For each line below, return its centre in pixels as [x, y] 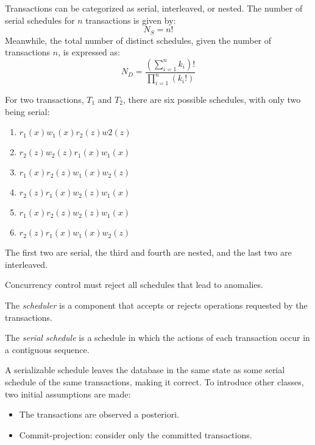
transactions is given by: [131, 20]
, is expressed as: [89, 52]
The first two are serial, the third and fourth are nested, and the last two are [148, 252]
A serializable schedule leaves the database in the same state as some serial [145, 370]
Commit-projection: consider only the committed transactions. [136, 434]
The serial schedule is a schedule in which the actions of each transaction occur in [157, 338]
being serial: [27, 111]
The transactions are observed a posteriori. [99, 414]
